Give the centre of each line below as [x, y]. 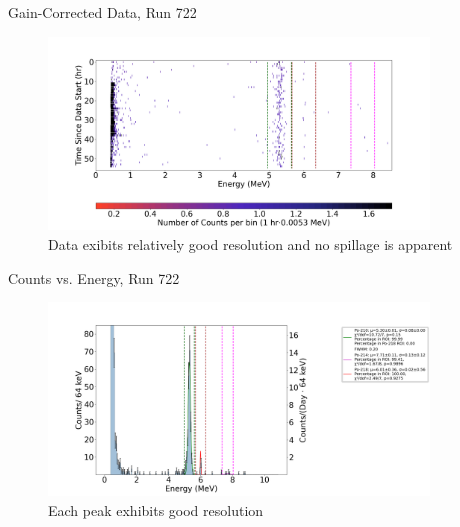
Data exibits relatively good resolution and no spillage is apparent [250, 243]
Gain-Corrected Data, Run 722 [102, 12]
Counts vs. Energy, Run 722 [94, 277]
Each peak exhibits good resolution [156, 509]
